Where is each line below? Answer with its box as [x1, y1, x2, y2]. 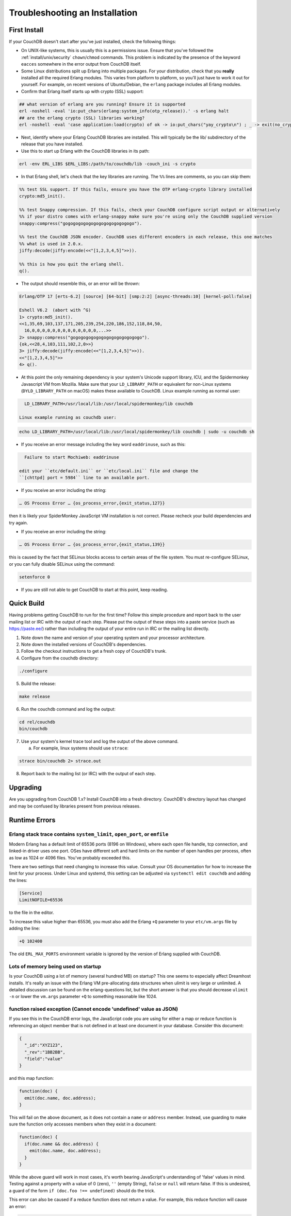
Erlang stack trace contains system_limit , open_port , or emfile [9, 831, 169, 838]
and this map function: [9, 1075, 54, 1081]
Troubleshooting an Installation [9, 7, 138, 18]
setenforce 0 [19, 574, 50, 580]
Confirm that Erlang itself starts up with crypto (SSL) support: [21, 88, 144, 94]
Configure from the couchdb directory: [21, 655, 99, 661]
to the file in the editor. [9, 910, 54, 915]
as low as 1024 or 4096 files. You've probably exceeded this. [9, 855, 131, 860]
